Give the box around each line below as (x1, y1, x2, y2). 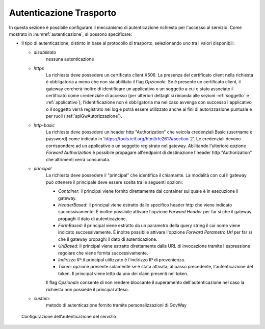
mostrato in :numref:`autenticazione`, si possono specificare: (9, 31, 132, 37)
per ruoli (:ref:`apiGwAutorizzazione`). (46, 113, 122, 119)
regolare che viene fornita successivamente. (58, 250, 148, 256)
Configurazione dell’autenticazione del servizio (21, 313, 116, 319)
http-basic (33, 122, 55, 128)
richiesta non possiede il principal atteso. (46, 286, 129, 292)
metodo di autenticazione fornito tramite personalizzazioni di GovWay (46, 302, 187, 308)
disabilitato (33, 49, 56, 55)
